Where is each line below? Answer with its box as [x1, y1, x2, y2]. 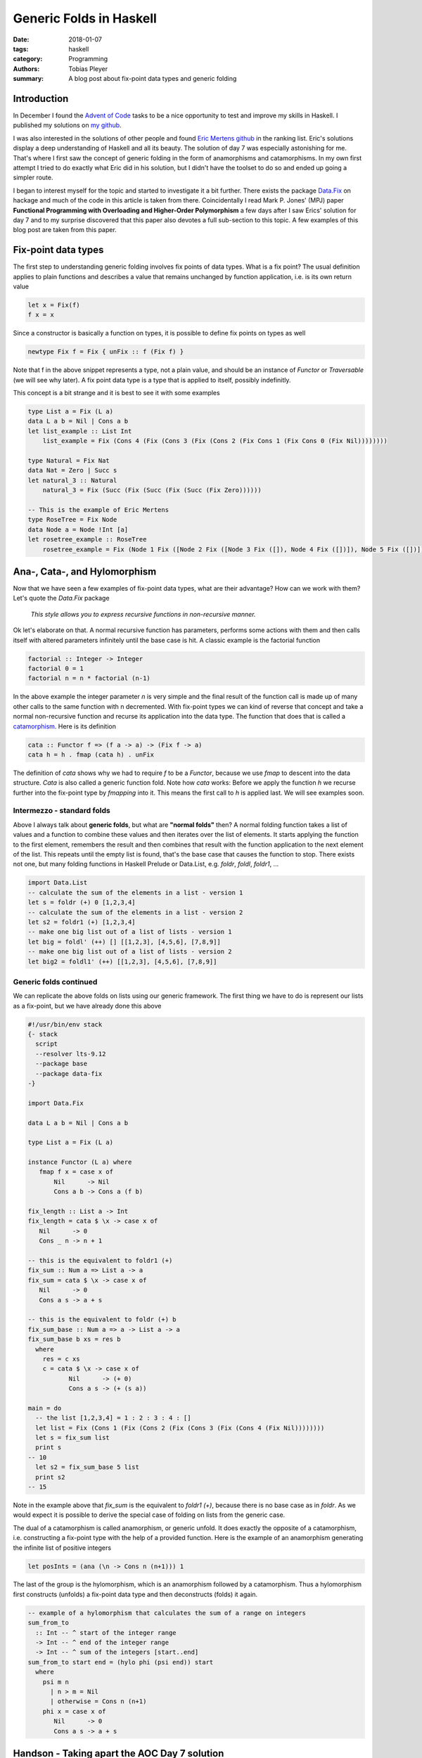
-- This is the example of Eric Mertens [27, 506, 169, 513]
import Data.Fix [27, 1099, 84, 1107]
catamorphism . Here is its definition [13, 721, 116, 731]
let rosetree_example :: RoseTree [27, 535, 147, 544]
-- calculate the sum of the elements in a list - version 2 [27, 908, 243, 916]
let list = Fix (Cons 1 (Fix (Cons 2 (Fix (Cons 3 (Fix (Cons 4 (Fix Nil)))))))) [35, 1424, 325, 1432]
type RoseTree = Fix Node [27, 515, 117, 524]
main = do [27, 1404, 62, 1412]
